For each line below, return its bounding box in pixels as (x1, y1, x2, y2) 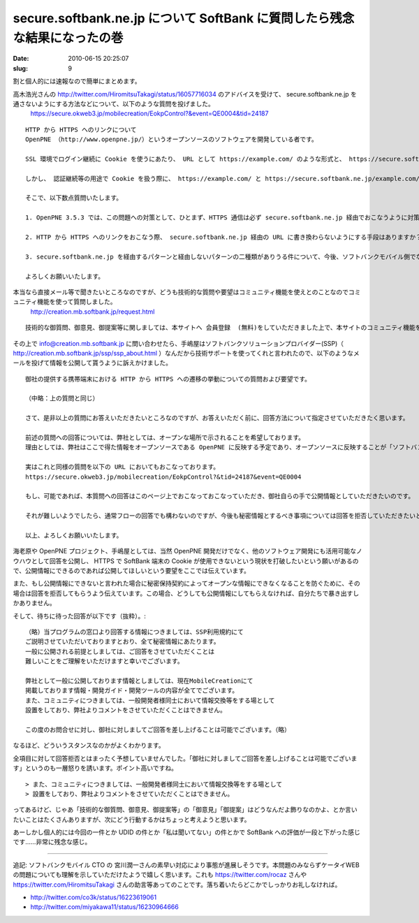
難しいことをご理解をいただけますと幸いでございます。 (25, 657, 184, 665)
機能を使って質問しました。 (37, 298, 117, 306)
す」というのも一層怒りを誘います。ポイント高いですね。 (13, 764, 178, 772)
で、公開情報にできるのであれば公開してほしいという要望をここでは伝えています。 (13, 567, 251, 575)
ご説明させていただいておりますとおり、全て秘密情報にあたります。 (25, 638, 220, 646)
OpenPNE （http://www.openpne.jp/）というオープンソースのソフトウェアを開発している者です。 (25, 136, 318, 143)
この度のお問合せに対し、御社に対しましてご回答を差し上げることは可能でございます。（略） (25, 725, 291, 734)
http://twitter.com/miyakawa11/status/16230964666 (30, 903, 179, 911)
